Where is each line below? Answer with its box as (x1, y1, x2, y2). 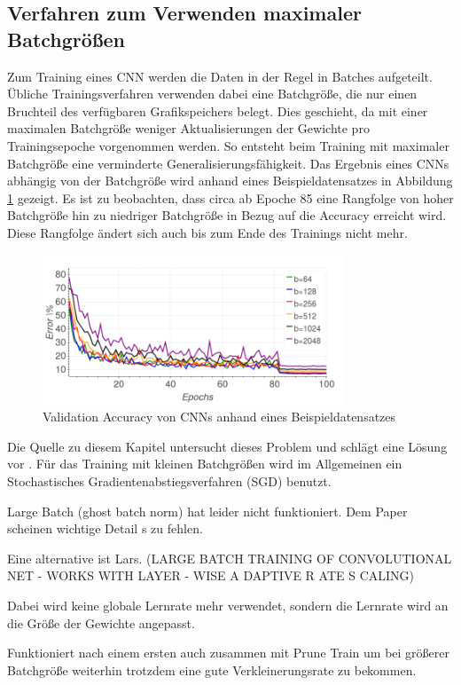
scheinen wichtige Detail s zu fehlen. (7, 519, 203, 538)
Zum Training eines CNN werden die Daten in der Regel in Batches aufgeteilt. (7, 67, 433, 85)
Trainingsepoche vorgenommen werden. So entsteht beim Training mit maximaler (7, 136, 449, 154)
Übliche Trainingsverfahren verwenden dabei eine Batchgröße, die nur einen (7, 84, 418, 103)
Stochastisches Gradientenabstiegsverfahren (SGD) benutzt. (7, 472, 332, 491)
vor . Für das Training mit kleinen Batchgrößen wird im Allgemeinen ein (7, 454, 402, 473)
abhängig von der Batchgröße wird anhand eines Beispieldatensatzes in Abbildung (7, 171, 453, 190)
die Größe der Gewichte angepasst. (7, 613, 195, 632)
